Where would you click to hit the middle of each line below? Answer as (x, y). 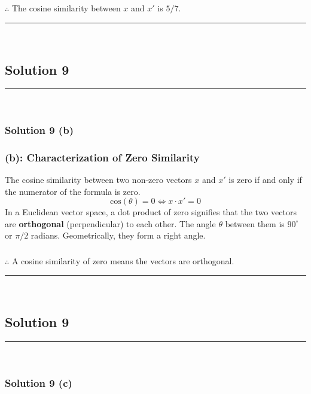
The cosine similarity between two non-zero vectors (98, 179)
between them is (255, 223)
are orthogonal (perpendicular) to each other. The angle (110, 223)
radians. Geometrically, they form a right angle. (118, 235)
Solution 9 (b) (39, 129)
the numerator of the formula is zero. (73, 191)
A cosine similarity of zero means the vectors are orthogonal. (123, 260)
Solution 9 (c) (39, 382)
